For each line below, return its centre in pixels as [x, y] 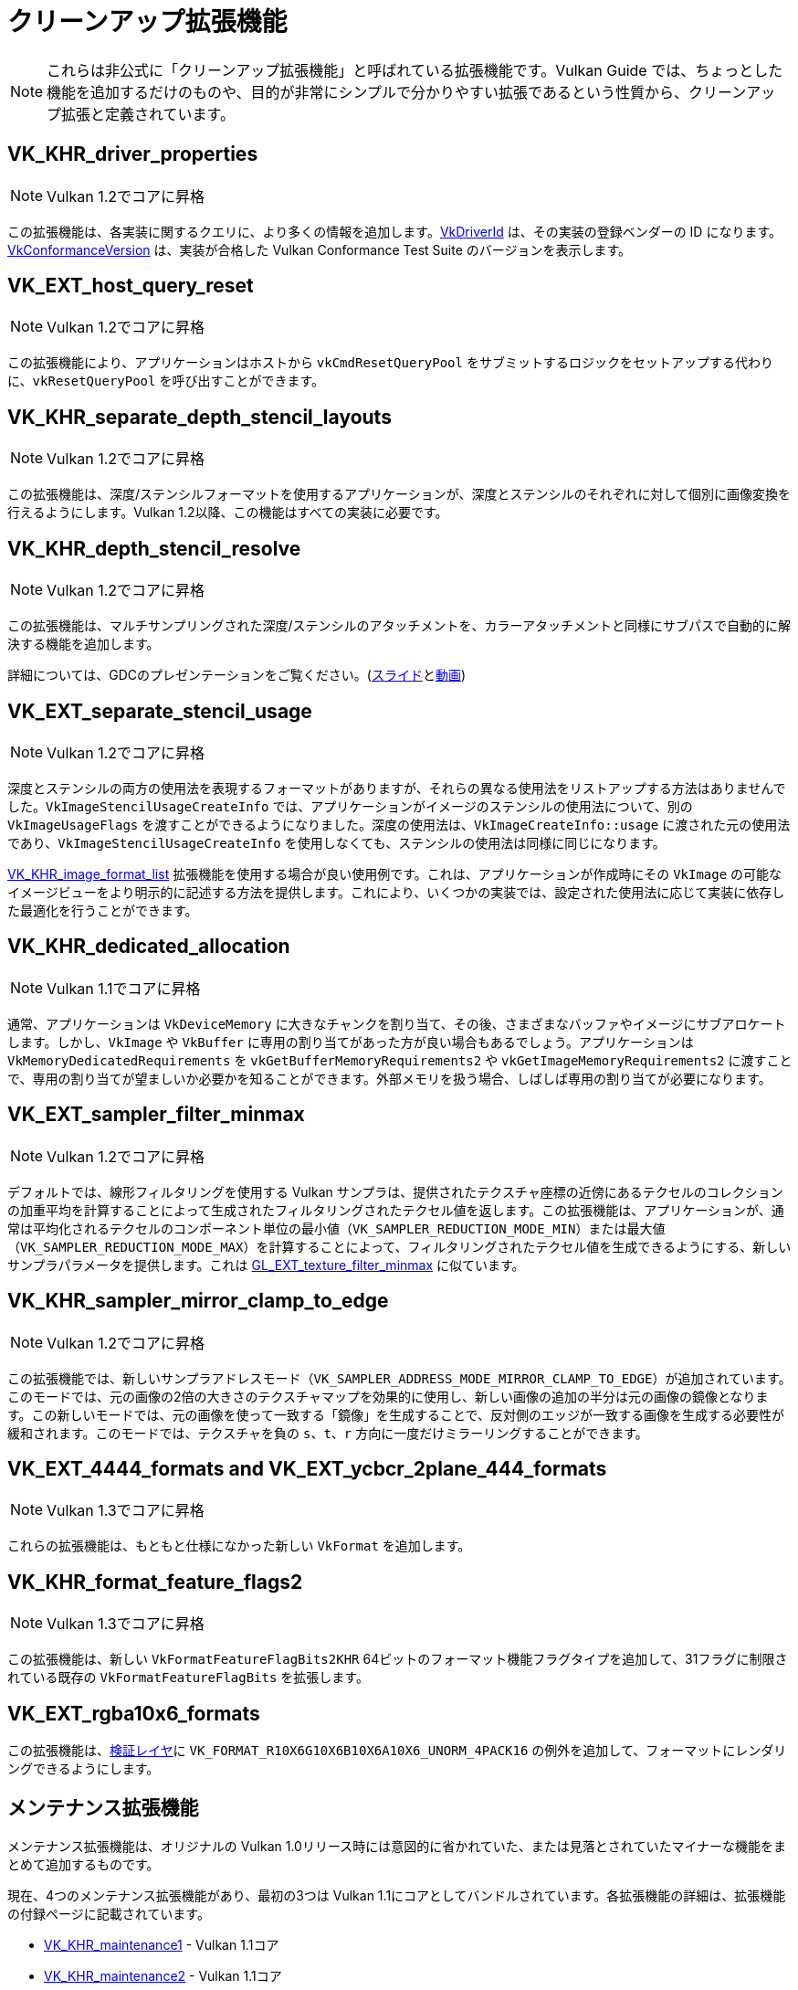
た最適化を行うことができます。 [103, 910]
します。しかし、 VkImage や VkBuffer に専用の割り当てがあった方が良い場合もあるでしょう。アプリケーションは [351, 1042]
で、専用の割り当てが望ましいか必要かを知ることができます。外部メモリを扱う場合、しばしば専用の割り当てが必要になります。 [389, 1078]
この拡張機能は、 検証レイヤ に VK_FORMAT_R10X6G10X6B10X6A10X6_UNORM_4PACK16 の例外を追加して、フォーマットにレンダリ [397, 1751]
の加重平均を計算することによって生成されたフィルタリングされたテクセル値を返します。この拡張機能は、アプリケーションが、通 [396, 1210]
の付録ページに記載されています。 [109, 1913]
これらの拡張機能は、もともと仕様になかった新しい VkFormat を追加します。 [239, 1546]
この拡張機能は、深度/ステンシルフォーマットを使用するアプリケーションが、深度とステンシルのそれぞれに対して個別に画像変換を [399, 494]
